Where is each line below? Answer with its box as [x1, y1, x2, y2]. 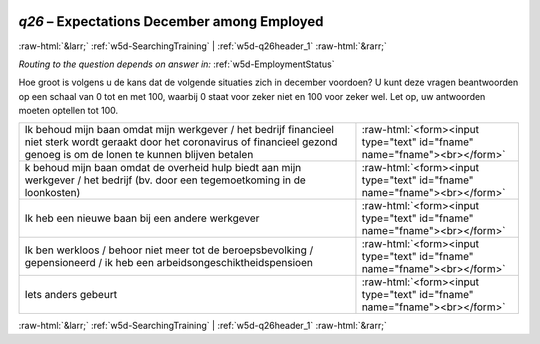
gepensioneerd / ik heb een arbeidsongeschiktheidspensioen [24, 256, 314, 270]
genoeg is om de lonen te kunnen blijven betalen [24, 148, 254, 162]
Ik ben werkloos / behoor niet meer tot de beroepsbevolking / [24, 243, 314, 257]
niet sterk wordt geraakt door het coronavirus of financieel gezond [24, 135, 338, 149]
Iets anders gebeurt [24, 288, 118, 302]
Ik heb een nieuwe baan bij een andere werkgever [24, 211, 260, 225]
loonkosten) [24, 186, 81, 200]
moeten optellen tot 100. [18, 105, 119, 117]
